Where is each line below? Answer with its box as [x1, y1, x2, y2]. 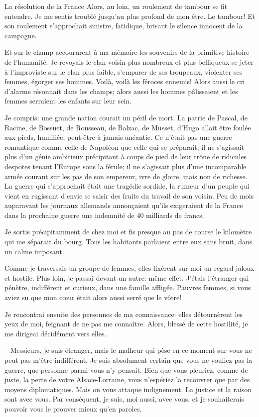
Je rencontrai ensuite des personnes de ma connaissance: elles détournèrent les [4, 309, 243, 319]
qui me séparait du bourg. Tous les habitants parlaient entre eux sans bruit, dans [4, 236, 253, 247]
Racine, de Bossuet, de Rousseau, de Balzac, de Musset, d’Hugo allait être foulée [4, 122, 251, 132]
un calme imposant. [4, 246, 64, 256]
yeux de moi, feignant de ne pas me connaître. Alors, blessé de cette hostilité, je [4, 318, 248, 329]
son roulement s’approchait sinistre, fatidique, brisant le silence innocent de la [4, 20, 243, 31]
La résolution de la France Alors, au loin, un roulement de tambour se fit [4, 1, 228, 11]
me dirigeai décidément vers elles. [4, 328, 107, 338]
